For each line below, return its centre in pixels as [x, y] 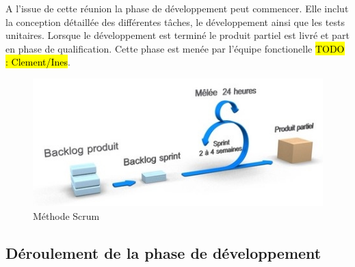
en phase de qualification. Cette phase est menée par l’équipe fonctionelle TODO [175, 48]
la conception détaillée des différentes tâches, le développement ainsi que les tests [175, 22]
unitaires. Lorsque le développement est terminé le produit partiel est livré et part [177, 35]
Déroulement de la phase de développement [163, 253]
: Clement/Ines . [38, 62]
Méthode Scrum [66, 216]
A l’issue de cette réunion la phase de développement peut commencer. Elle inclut [177, 8]
